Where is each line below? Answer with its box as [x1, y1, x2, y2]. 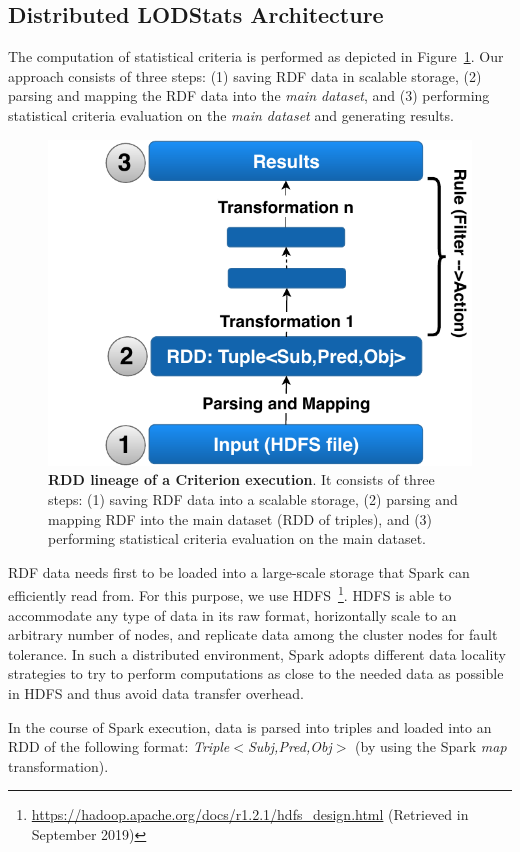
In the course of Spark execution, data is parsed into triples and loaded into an [8, 716, 492, 737]
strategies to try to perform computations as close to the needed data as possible [8, 663, 504, 684]
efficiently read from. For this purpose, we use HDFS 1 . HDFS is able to [8, 582, 452, 605]
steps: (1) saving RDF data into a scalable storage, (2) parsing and [48, 488, 458, 509]
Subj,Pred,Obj [247, 736, 332, 757]
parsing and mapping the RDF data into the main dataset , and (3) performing [8, 85, 490, 106]
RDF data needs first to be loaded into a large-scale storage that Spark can [8, 561, 470, 582]
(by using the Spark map [355, 736, 507, 757]
